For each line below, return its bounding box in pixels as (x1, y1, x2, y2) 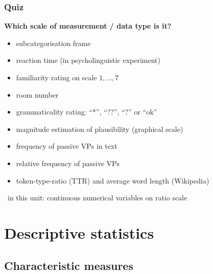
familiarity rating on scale (16, 72, 97, 82)
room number (16, 89, 59, 100)
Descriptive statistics (4, 222, 154, 243)
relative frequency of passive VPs (16, 157, 120, 168)
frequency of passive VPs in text (16, 141, 117, 151)
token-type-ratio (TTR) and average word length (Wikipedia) (16, 175, 209, 186)
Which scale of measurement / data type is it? (4, 20, 172, 31)
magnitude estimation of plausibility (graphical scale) (16, 123, 183, 134)
